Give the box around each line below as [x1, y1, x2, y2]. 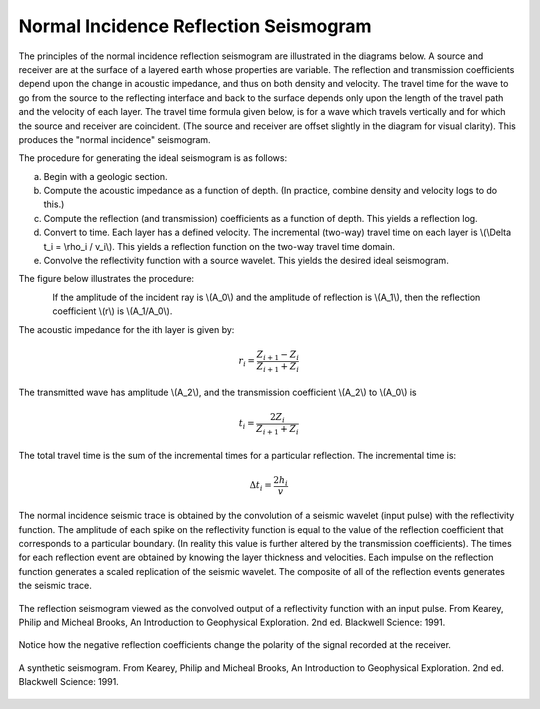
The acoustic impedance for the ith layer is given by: [18, 323, 235, 335]
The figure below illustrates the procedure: [18, 273, 195, 285]
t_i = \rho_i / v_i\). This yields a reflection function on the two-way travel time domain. [43, 240, 395, 252]
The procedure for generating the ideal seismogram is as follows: [18, 152, 288, 164]
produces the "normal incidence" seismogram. [18, 133, 211, 145]
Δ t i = [249, 480, 272, 493]
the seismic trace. [18, 580, 92, 592]
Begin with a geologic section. [43, 170, 169, 182]
